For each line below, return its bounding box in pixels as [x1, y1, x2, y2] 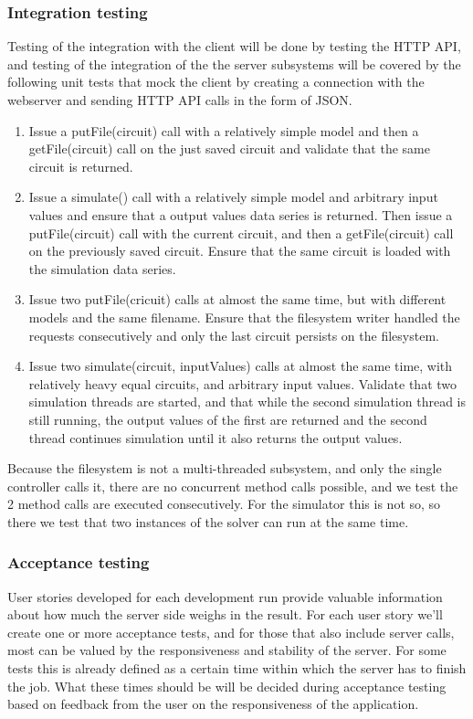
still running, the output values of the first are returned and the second [28, 409, 427, 428]
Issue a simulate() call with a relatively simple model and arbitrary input [28, 187, 438, 206]
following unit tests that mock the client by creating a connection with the [7, 72, 425, 91]
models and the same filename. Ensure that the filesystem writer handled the [28, 307, 460, 326]
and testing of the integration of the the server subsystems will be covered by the [7, 54, 461, 73]
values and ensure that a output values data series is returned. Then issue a [28, 205, 453, 224]
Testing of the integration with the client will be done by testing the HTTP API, [7, 37, 461, 56]
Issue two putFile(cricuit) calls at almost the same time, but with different [28, 290, 447, 309]
